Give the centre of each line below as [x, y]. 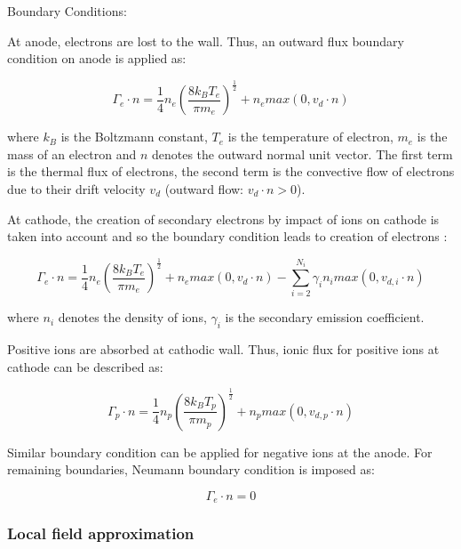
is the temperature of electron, [310, 137]
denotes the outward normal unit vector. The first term [302, 153]
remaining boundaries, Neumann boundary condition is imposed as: [191, 469]
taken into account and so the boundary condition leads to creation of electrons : [227, 236]
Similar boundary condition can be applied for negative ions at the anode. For [220, 452]
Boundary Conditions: [67, 11]
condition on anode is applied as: [97, 58]
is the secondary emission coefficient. [325, 317]
